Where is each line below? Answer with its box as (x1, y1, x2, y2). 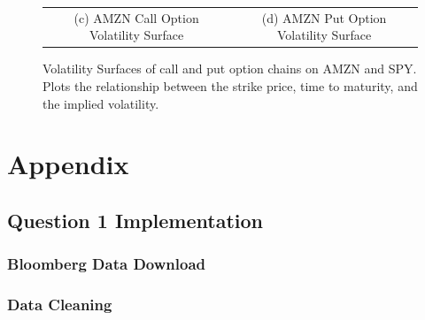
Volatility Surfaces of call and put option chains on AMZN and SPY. (42, 59, 417, 78)
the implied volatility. (42, 94, 159, 112)
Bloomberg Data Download (7, 253, 205, 275)
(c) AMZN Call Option (73, 8, 199, 27)
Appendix (7, 146, 129, 182)
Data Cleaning (7, 293, 112, 316)
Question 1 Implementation (7, 206, 264, 233)
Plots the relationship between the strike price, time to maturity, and (42, 77, 418, 95)
